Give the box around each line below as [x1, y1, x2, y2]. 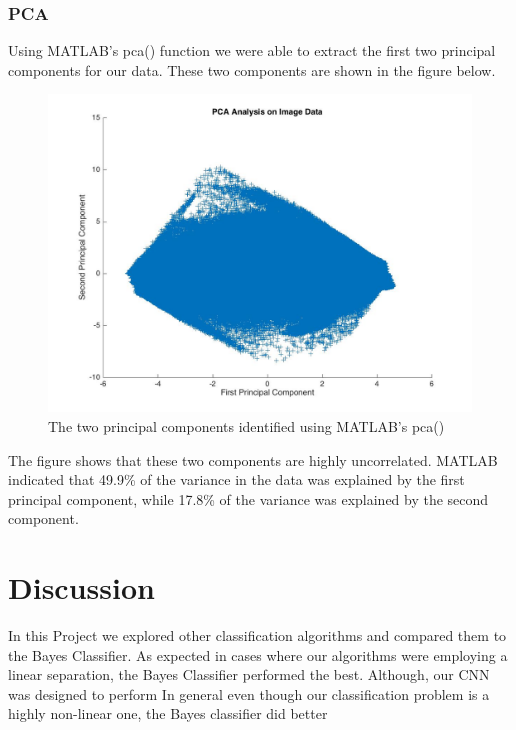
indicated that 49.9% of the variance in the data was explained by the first [8, 469, 465, 490]
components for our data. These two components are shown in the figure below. [8, 59, 496, 80]
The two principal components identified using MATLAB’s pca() [48, 416, 445, 436]
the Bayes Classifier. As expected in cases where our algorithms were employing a [8, 644, 508, 665]
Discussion [8, 567, 155, 608]
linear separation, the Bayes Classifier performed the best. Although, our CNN [8, 664, 490, 685]
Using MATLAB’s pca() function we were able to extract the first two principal [8, 40, 496, 61]
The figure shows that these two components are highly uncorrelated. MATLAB [8, 449, 498, 470]
